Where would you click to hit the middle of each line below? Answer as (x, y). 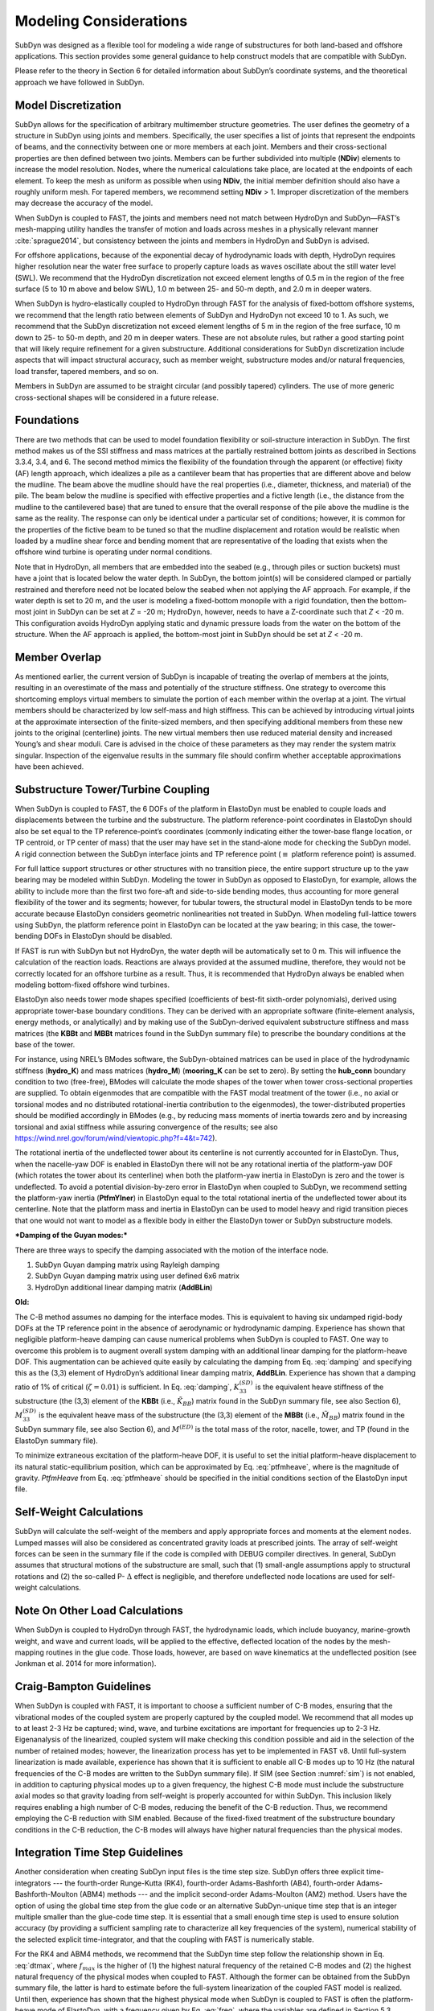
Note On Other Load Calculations (99, 1611)
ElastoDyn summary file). (56, 1441)
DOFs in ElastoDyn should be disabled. (108, 936)
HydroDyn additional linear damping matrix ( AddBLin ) (124, 1287)
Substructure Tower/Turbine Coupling (113, 790)
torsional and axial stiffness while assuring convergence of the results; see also (146, 1127)
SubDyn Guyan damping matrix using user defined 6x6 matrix (137, 1276)
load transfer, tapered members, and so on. (87, 371)
